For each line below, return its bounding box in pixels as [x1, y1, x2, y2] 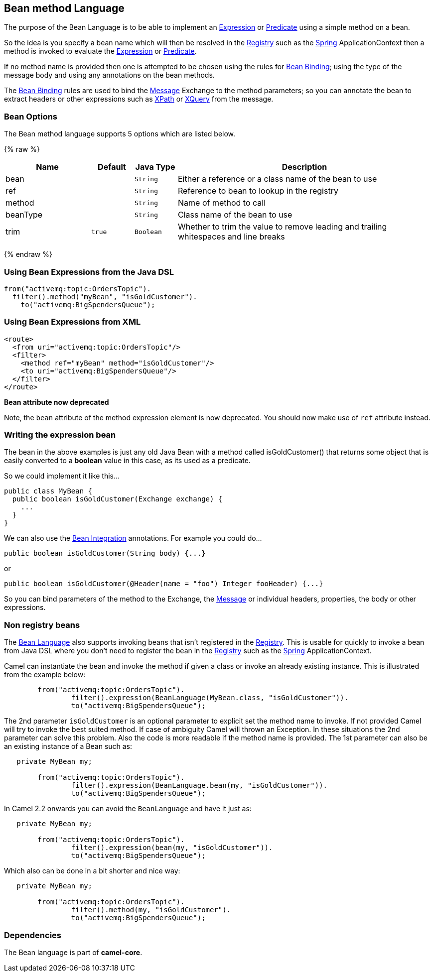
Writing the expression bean [4, 430, 116, 440]
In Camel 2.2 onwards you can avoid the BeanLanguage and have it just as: [4, 804, 252, 813]
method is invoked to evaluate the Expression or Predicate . [4, 47, 197, 56]
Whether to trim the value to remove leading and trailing [178, 222, 387, 232]
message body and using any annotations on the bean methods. [4, 71, 215, 80]
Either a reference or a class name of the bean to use [178, 174, 377, 184]
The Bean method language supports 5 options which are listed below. [4, 129, 236, 138]
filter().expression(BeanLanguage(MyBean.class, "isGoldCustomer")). [71, 694, 349, 702]
